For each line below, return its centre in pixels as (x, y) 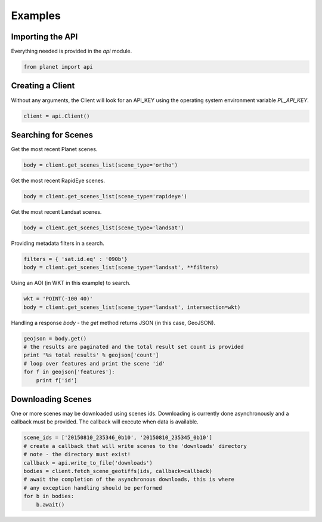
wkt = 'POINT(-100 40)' (58, 299)
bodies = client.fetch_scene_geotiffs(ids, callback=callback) (118, 471)
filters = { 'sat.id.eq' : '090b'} (75, 259)
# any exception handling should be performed (93, 488)
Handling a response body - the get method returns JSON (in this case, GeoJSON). (113, 323)
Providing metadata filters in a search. (58, 243)
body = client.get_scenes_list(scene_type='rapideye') (105, 196)
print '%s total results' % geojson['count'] (91, 355)
